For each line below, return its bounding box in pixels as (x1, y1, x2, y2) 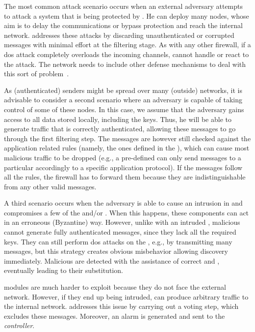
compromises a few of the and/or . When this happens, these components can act (4, 207, 249, 217)
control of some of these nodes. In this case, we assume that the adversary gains (4, 104, 244, 114)
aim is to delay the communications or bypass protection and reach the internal (4, 20, 243, 30)
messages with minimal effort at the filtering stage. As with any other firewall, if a (4, 39, 251, 50)
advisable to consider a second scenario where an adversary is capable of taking (4, 94, 242, 105)
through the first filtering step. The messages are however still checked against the (4, 133, 251, 143)
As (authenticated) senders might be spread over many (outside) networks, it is (4, 85, 242, 95)
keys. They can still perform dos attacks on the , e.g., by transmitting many (4, 236, 232, 246)
